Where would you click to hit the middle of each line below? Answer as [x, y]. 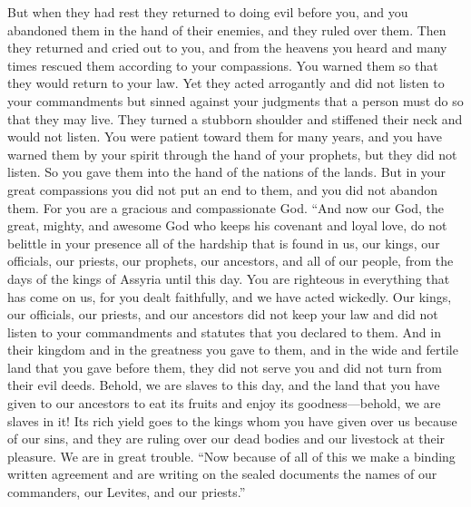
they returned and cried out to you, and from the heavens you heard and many [227, 48]
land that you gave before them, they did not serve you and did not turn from [225, 367]
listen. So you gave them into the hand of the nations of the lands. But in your [227, 172]
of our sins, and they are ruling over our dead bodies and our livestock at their [226, 439]
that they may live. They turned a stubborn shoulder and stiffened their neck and [235, 118]
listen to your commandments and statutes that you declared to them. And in [224, 331]
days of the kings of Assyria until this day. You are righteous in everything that [229, 278]
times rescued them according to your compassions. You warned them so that [223, 65]
